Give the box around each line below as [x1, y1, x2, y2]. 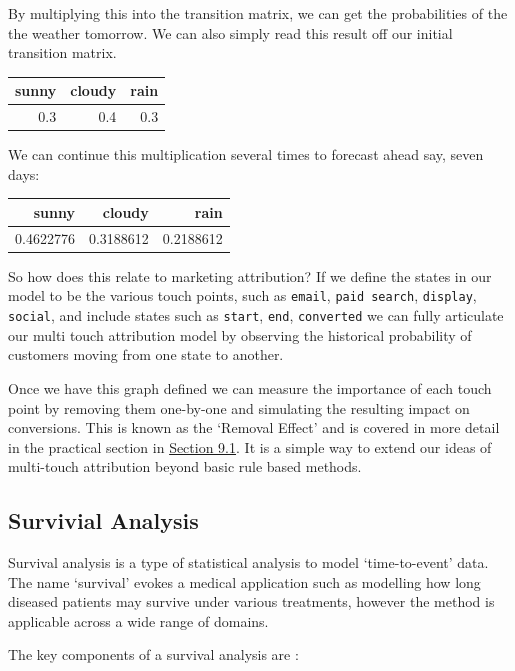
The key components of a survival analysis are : [8, 644, 299, 665]
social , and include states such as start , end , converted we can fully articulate [8, 305, 504, 326]
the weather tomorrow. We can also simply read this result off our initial [8, 22, 453, 43]
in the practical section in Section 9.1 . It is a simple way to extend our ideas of [8, 436, 492, 457]
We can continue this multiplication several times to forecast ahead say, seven [8, 144, 484, 165]
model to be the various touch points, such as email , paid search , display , [8, 285, 477, 306]
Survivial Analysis [8, 505, 199, 536]
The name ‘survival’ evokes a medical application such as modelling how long [8, 571, 481, 592]
